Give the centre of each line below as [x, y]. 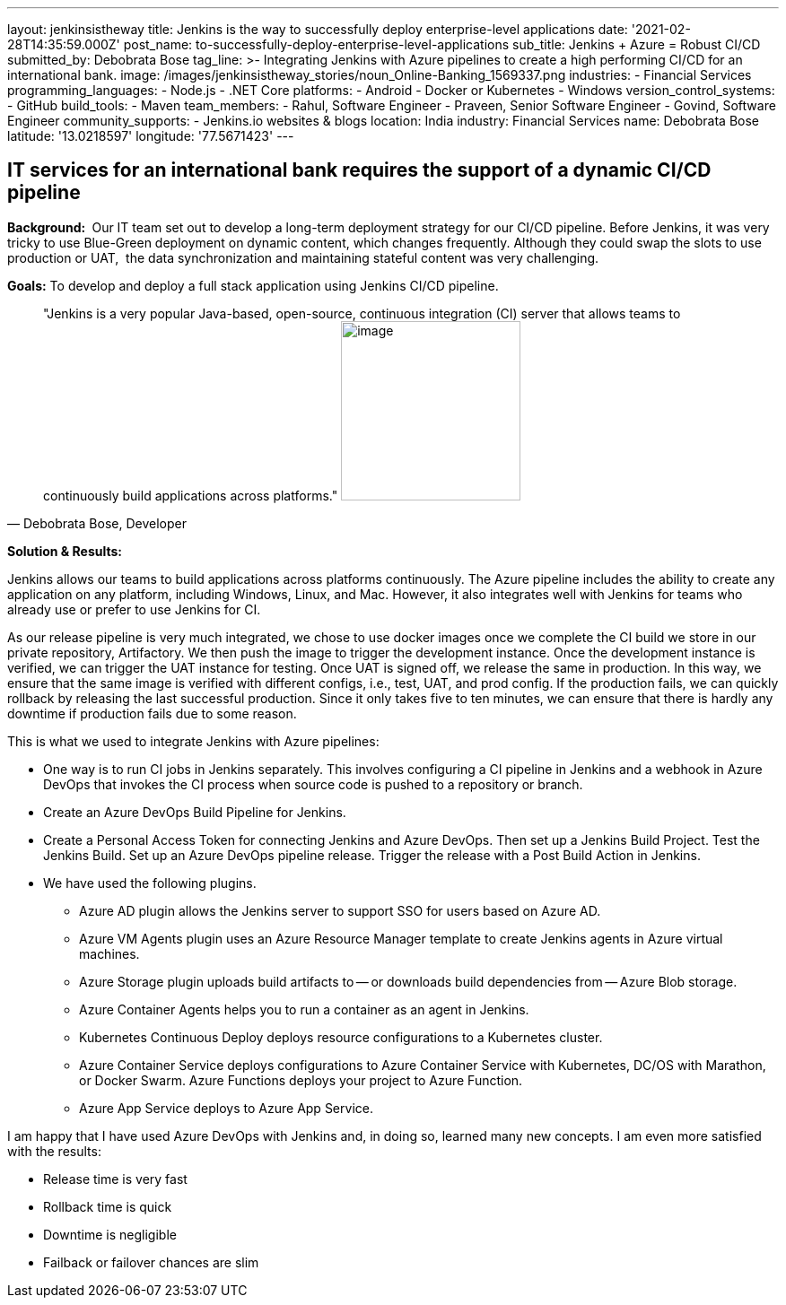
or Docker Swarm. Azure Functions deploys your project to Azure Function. [301, 1080]
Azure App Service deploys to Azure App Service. [226, 1108]
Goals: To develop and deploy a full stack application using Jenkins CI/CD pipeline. [253, 285]
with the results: [54, 1151]
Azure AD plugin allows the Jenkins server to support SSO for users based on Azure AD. [340, 910]
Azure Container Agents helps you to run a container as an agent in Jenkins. [304, 1009]
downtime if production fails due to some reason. [152, 713]
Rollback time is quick [108, 1206]
